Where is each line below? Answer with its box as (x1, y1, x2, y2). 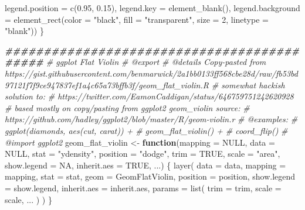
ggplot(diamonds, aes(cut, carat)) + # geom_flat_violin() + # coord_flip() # (5, 124, 288, 136)
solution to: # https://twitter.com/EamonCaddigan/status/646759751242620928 (5, 90, 294, 102)
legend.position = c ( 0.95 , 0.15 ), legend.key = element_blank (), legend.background (5, 2, 300, 13)
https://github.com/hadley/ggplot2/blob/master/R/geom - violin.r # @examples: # (5, 113, 298, 125)
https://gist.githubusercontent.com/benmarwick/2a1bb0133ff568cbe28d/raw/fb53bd (5, 67, 298, 79)
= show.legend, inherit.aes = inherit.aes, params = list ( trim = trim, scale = (5, 181, 282, 194)
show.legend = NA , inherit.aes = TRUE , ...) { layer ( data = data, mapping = (5, 159, 286, 171)
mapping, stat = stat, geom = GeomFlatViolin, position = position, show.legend (5, 170, 296, 183)
